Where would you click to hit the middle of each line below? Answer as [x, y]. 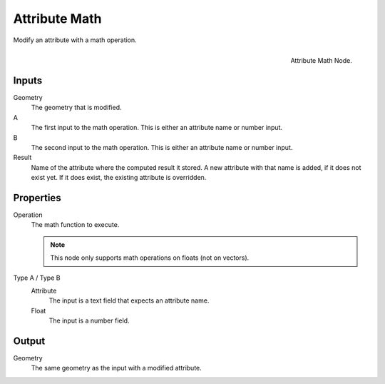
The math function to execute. [75, 225]
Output [29, 341]
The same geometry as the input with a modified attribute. [117, 368]
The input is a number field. [89, 320]
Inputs [28, 80]
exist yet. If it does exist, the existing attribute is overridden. [119, 178]
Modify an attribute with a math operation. [75, 40]
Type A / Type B [37, 278]
